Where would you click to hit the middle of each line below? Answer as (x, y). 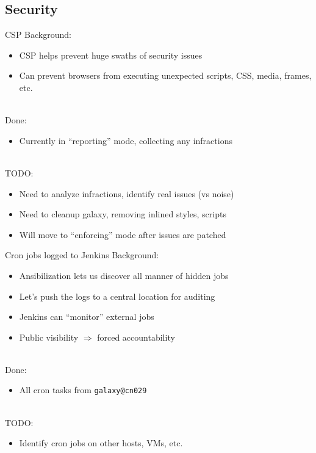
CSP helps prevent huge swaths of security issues (111, 55)
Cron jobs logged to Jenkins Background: (82, 255)
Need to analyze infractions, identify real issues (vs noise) (127, 193)
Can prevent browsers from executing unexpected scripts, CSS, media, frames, (165, 75)
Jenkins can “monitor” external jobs (87, 317)
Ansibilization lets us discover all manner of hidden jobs (124, 275)
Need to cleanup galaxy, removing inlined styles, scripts (123, 214)
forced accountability (136, 337)
